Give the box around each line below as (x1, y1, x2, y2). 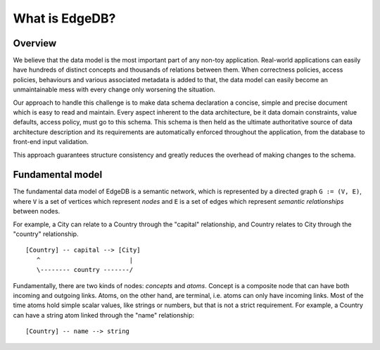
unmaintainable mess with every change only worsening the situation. (13, 85, 216, 94)
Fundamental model (13, 169, 103, 181)
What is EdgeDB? (13, 11, 116, 26)
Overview (13, 37, 57, 49)
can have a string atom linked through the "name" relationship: (13, 311, 195, 319)
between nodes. (13, 207, 61, 216)
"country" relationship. (13, 230, 79, 238)
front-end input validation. (13, 138, 89, 146)
